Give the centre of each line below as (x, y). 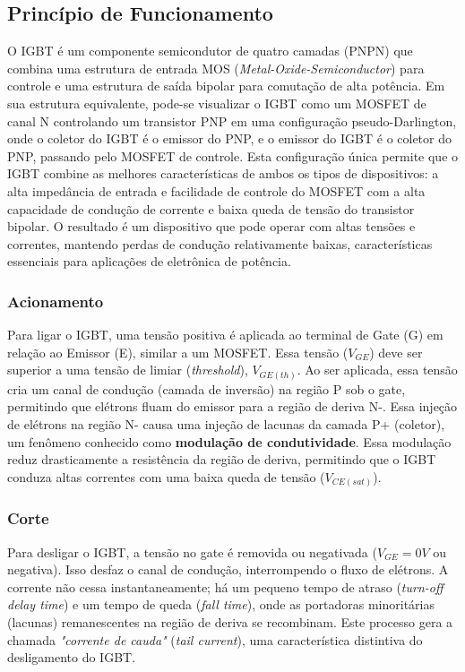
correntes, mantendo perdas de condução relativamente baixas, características (220, 243)
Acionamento (56, 301)
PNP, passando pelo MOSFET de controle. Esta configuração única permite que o (233, 155)
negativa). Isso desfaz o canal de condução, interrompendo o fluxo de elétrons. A (228, 569)
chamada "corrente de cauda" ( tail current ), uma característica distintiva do (215, 639)
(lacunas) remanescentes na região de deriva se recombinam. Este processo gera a (230, 621)
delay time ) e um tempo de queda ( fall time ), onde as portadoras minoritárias (221, 604)
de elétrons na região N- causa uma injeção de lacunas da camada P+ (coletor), (226, 424)
